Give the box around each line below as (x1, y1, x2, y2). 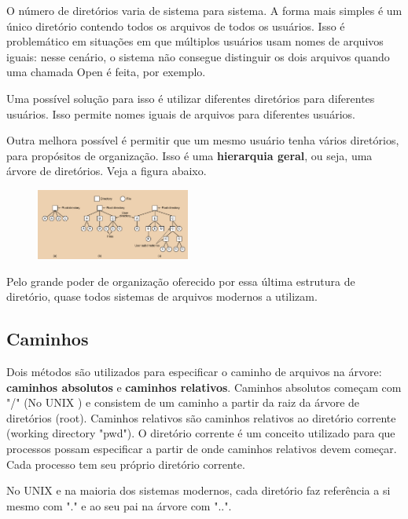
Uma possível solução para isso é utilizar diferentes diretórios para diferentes (6, 90, 375, 106)
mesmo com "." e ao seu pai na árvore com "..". (6, 497, 232, 514)
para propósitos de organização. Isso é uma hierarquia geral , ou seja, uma (6, 147, 373, 163)
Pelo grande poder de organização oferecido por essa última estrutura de (6, 272, 355, 289)
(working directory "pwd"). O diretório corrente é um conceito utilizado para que (6, 425, 395, 441)
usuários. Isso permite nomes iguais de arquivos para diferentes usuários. (6, 105, 355, 122)
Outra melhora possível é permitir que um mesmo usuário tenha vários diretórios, (6, 132, 399, 148)
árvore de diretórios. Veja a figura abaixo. (6, 163, 207, 179)
